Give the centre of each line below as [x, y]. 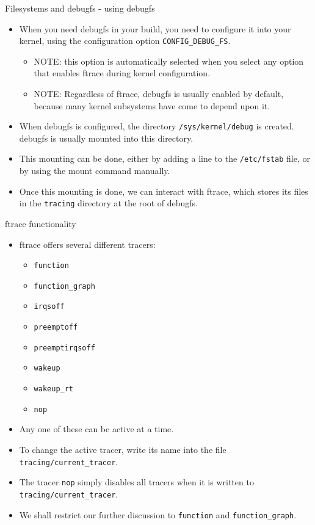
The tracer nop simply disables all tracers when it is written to [136, 482]
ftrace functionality [41, 223]
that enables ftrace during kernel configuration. [122, 73]
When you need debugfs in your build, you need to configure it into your [155, 28]
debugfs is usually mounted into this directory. [106, 138]
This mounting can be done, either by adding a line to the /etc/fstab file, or [165, 158]
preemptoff [56, 328]
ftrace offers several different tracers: [87, 244]
